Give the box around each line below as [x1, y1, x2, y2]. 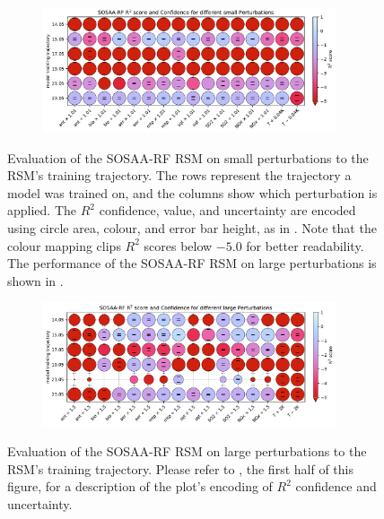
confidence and [295, 477, 377, 496]
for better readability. [246, 236, 364, 255]
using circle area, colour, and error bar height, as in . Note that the [7, 219, 377, 238]
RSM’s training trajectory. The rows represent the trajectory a [7, 166, 352, 185]
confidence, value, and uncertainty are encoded [99, 201, 356, 220]
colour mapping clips [7, 236, 121, 255]
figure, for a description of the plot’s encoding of [7, 477, 273, 496]
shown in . [7, 271, 64, 290]
